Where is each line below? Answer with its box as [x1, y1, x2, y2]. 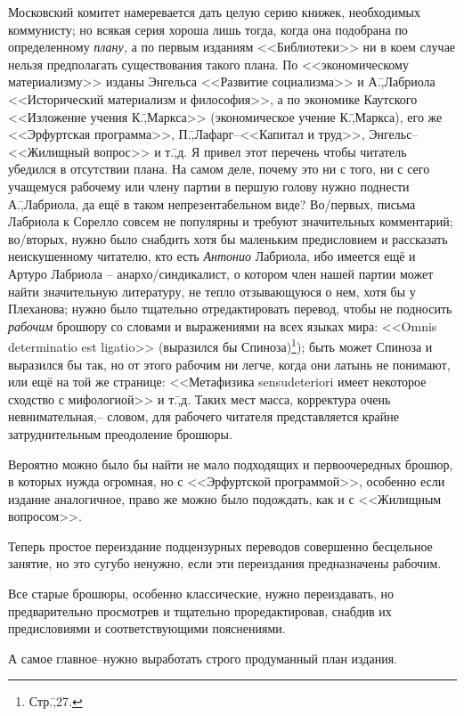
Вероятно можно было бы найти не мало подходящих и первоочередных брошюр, [8, 454, 453, 473]
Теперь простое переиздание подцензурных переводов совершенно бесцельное [8, 536, 433, 555]
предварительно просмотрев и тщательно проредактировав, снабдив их [8, 601, 392, 620]
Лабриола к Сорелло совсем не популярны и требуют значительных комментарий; [8, 212, 453, 231]
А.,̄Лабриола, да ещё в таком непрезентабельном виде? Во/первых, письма [8, 194, 416, 213]
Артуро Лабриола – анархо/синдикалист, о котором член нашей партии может [8, 264, 434, 282]
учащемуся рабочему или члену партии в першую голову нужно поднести [8, 176, 410, 195]
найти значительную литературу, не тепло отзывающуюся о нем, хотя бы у [8, 281, 416, 300]
